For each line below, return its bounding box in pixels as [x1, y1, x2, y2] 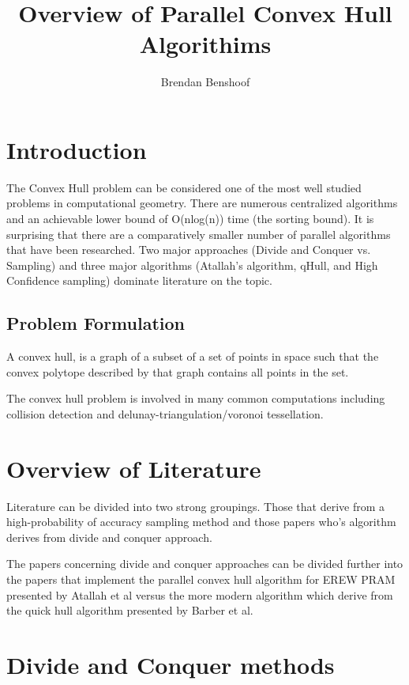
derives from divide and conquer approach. [6, 528, 212, 545]
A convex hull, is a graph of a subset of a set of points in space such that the [6, 348, 379, 365]
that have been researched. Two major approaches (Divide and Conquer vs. [6, 241, 371, 258]
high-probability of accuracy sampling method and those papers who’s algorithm [6, 513, 396, 530]
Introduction [6, 133, 147, 165]
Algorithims [139, 28, 272, 60]
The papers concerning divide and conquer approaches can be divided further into [6, 555, 403, 572]
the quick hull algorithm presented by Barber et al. [6, 602, 253, 619]
